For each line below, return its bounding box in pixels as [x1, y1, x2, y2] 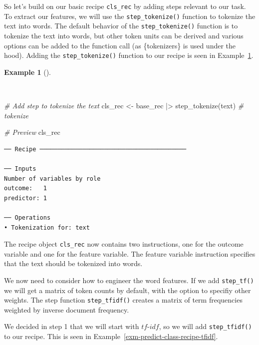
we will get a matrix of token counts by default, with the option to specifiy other [4, 285, 251, 295]
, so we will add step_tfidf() [159, 321, 252, 332]
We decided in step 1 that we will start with [4, 321, 139, 332]
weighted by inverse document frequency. [4, 304, 129, 315]
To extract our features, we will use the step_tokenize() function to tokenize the [4, 10, 256, 21]
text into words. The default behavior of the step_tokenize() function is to [4, 20, 238, 31]
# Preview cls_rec [4, 127, 60, 137]
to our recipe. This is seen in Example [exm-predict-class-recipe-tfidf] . [4, 331, 218, 342]
